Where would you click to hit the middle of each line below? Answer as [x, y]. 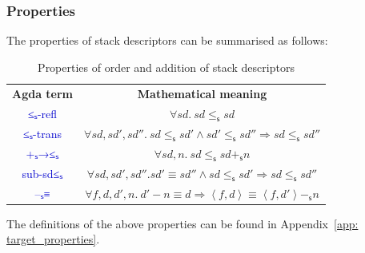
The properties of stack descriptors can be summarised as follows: [167, 40]
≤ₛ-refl [42, 113]
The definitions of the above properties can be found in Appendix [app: [182, 223]
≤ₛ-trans [42, 133]
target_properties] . [53, 239]
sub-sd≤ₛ [42, 173]
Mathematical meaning [202, 93]
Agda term [43, 93]
